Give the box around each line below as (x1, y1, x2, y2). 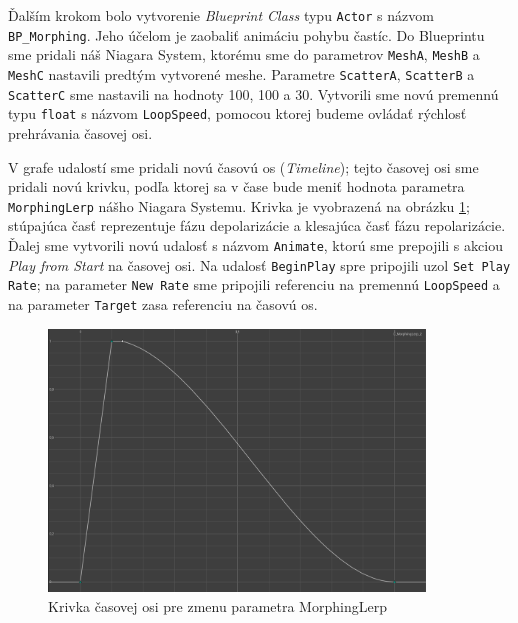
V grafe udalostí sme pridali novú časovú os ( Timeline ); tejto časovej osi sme (8, 156, 479, 177)
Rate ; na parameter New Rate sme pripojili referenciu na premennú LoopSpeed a (8, 274, 500, 295)
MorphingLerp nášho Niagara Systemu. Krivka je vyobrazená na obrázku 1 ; (8, 195, 470, 216)
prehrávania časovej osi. (8, 122, 153, 143)
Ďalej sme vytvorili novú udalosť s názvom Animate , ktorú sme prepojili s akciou (8, 234, 503, 255)
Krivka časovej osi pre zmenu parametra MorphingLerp (48, 595, 387, 616)
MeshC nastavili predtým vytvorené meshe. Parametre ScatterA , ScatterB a (8, 63, 475, 84)
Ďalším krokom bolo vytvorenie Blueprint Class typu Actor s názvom (8, 5, 434, 25)
